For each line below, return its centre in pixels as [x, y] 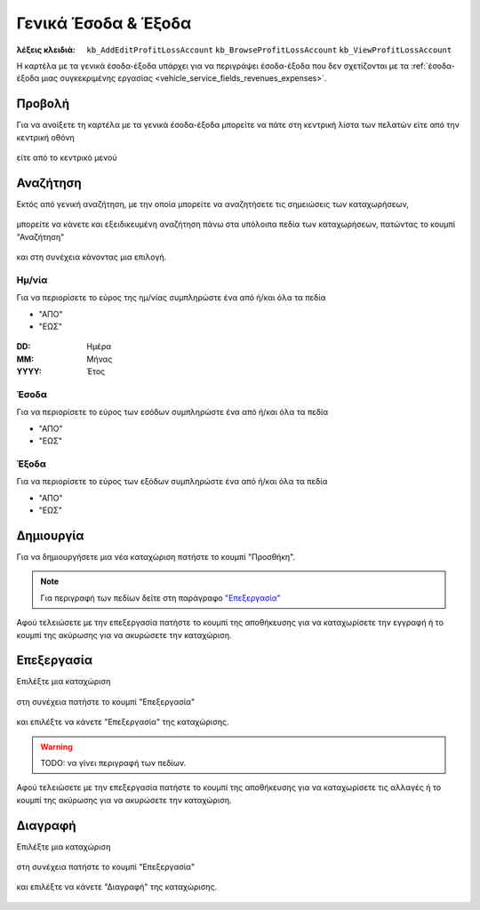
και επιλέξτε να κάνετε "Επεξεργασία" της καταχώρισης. [123, 722]
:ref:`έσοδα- [432, 66]
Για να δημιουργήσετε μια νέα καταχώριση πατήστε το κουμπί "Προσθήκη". [156, 556]
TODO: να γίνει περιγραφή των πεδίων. [113, 762]
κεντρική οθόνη [45, 137]
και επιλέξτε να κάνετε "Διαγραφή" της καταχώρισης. [117, 887]
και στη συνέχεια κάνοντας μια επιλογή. [92, 257]
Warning [56, 746]
